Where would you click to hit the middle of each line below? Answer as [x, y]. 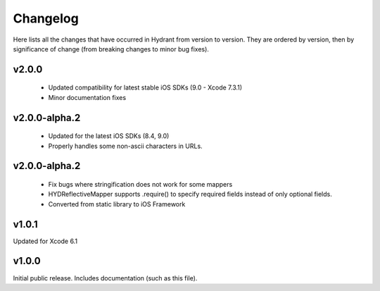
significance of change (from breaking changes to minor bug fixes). [111, 49]
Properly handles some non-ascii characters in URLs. [126, 146]
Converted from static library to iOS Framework [117, 204]
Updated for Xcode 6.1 [45, 241]
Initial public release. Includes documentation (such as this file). [105, 278]
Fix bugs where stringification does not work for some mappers [140, 184]
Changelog [46, 18]
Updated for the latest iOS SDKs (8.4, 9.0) [109, 136]
